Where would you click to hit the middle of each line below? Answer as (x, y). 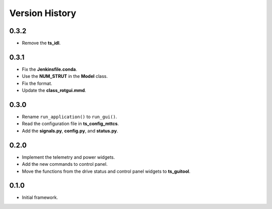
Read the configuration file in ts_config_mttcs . (71, 124)
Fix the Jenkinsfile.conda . (50, 69)
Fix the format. (37, 83)
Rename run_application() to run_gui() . (70, 117)
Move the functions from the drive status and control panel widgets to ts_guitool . (106, 171)
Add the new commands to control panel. (65, 164)
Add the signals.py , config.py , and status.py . (70, 131)
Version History (43, 13)
